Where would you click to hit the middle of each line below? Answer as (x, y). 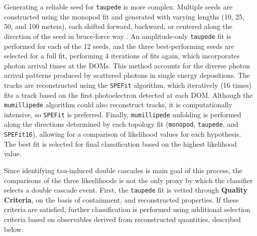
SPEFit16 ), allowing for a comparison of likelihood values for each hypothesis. (123, 134)
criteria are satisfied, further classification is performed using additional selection (127, 209)
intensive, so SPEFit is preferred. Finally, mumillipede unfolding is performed (123, 114)
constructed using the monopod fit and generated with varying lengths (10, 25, (124, 16)
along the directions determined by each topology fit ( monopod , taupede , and (121, 124)
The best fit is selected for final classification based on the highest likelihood (121, 143)
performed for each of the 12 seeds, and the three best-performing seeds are (119, 46)
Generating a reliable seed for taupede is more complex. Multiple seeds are (118, 6)
